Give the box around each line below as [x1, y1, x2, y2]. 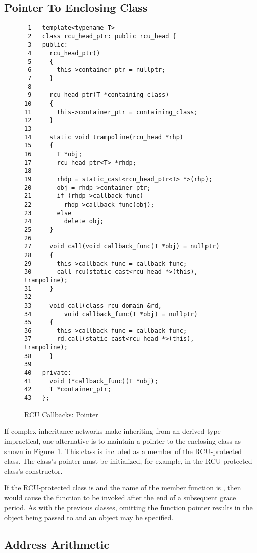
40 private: [24, 369, 72, 377]
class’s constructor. [4, 465, 63, 476]
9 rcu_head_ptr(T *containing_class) [28, 91, 169, 99]
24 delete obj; [24, 218, 104, 225]
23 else [24, 209, 72, 217]
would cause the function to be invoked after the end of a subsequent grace [4, 492, 236, 502]
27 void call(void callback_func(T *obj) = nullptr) [24, 243, 220, 250]
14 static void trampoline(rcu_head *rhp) [24, 133, 183, 141]
